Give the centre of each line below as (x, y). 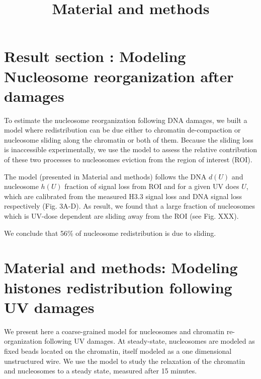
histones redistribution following (118, 287)
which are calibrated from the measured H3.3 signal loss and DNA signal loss (123, 196)
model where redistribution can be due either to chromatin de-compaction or (122, 130)
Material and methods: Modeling (121, 267)
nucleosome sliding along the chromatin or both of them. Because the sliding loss (129, 139)
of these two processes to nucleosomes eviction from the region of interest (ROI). (128, 160)
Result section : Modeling (95, 56)
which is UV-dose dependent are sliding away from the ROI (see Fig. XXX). (121, 216)
